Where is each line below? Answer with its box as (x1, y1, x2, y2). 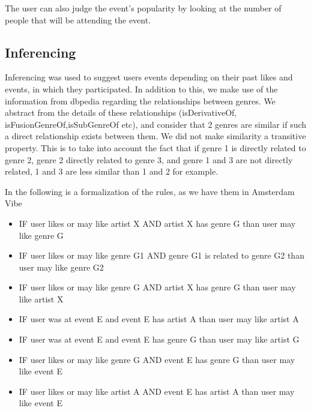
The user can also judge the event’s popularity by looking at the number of (5, 2, 282, 14)
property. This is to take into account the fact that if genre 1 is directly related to (5, 141, 306, 154)
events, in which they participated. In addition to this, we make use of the (5, 82, 278, 95)
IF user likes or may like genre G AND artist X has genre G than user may (19, 281, 296, 293)
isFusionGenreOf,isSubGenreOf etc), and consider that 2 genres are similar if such (5, 118, 307, 130)
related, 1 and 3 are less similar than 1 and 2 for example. (5, 165, 219, 178)
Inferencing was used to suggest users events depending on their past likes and (5, 71, 293, 83)
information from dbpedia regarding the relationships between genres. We (5, 94, 276, 107)
